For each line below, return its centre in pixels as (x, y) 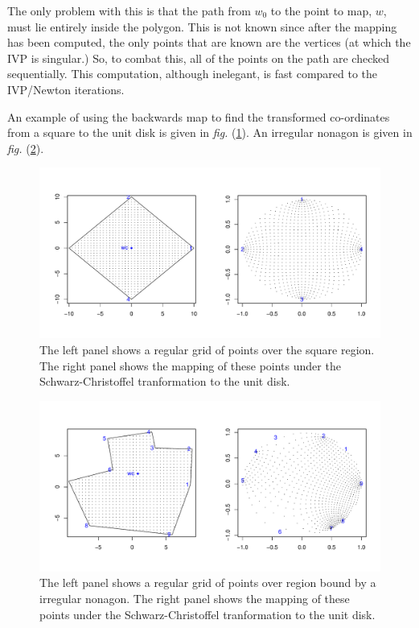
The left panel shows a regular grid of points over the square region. (207, 349)
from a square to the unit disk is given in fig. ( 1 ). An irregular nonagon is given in (210, 132)
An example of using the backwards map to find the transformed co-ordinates (199, 116)
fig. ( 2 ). (26, 148)
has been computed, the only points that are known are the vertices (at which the (209, 42)
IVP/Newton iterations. (66, 89)
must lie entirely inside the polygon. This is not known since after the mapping (202, 26)
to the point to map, (321, 10)
